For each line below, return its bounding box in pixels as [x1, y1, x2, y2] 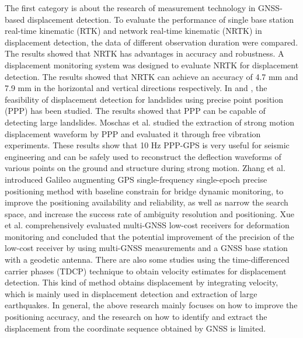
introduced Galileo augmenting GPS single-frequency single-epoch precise [5, 173, 267, 185]
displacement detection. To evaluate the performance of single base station [27, 13, 294, 25]
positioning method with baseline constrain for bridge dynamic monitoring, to [5, 184, 284, 197]
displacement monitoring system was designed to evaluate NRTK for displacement [5, 58, 299, 71]
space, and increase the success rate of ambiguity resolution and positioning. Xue [5, 207, 295, 219]
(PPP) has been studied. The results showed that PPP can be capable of [5, 104, 266, 117]
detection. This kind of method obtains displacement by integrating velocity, [5, 276, 278, 288]
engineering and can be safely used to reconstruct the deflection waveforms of [5, 150, 281, 162]
